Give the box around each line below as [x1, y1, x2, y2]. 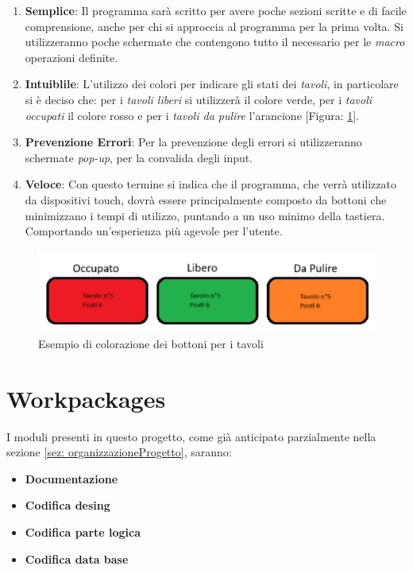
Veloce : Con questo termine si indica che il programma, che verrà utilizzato [25, 176, 396, 192]
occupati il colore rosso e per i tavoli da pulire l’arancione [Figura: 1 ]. [25, 107, 360, 123]
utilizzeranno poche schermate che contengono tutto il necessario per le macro [25, 33, 405, 50]
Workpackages [6, 382, 166, 414]
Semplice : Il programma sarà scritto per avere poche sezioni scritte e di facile [25, 2, 407, 18]
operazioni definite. [25, 48, 118, 65]
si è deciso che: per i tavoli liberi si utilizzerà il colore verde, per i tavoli [25, 91, 372, 107]
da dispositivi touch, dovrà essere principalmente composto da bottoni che [25, 191, 387, 207]
